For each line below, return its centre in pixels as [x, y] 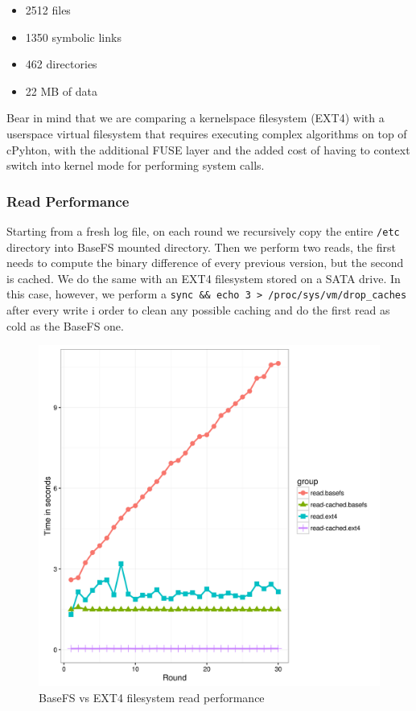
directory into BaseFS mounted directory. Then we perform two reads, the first [201, 247]
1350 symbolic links [73, 37]
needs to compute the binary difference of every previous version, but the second [205, 263]
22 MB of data [62, 90]
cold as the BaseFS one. [65, 325]
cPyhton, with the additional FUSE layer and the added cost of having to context [208, 149]
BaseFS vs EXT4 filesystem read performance [152, 697]
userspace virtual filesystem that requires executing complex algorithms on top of [207, 133]
